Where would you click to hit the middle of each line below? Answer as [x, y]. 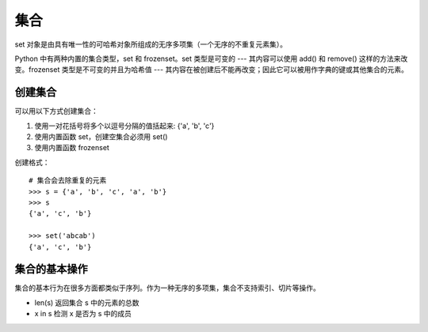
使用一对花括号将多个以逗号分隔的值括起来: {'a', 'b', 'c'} [124, 126]
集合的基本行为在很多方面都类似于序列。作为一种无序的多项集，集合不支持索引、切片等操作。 [167, 288]
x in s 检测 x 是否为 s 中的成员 [83, 314]
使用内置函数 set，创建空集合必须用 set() [101, 137]
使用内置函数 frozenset [72, 148]
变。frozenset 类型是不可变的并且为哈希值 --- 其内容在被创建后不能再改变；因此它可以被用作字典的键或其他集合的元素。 [211, 70]
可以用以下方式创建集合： [56, 111]
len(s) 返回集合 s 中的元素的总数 [87, 302]
